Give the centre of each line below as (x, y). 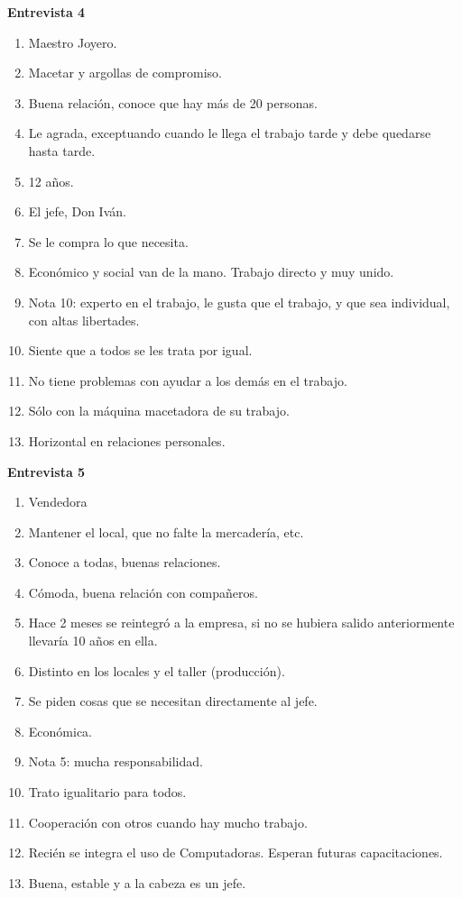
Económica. (60, 731)
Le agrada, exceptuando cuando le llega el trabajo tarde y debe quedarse (230, 133)
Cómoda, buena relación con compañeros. (143, 592)
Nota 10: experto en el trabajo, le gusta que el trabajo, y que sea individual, (239, 302)
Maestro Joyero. (73, 42)
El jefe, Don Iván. (77, 211)
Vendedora (58, 502)
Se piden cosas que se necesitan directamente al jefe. (173, 701)
